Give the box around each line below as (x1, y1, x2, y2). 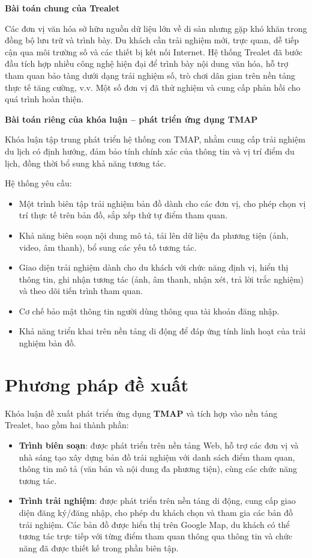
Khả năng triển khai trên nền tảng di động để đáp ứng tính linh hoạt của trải (19, 325, 306, 337)
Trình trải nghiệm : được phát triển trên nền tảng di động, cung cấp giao (19, 494, 296, 507)
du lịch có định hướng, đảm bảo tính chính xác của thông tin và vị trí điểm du (5, 144, 295, 157)
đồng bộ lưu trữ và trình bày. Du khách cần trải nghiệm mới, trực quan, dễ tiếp (5, 34, 299, 46)
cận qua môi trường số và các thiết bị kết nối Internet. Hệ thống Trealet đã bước (5, 45, 303, 58)
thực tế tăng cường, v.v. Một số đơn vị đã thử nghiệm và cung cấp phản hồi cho (5, 81, 301, 93)
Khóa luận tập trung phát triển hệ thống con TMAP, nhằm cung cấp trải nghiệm (5, 133, 305, 146)
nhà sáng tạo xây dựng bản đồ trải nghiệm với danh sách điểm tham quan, (19, 450, 295, 463)
